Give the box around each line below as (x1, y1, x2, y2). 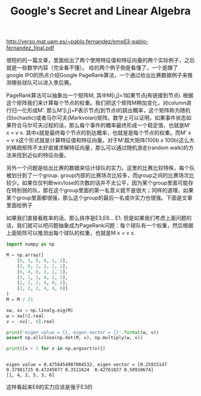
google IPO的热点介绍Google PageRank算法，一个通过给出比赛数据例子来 (6, 72, 188, 79)
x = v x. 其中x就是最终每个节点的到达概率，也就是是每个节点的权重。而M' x (6, 129, 191, 136)
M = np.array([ (6, 252, 44, 258)
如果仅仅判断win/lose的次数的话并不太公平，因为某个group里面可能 (22, 179, 188, 187)
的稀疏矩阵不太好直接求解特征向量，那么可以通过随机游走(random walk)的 (6, 144, 189, 151)
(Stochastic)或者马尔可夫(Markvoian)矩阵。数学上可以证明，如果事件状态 (6, 114, 187, 121)
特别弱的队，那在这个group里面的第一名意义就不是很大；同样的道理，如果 (11, 187, 194, 194)
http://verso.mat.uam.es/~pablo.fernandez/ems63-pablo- (6, 38, 149, 45)
